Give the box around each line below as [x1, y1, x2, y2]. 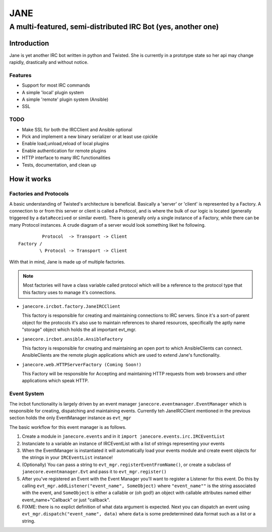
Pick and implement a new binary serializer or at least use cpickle [22, 134, 158, 140]
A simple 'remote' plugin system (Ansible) [22, 96, 109, 103]
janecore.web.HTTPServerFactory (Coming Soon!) [22, 362, 142, 367]
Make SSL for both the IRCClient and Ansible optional [22, 126, 133, 132]
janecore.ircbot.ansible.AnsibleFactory [22, 336, 123, 342]
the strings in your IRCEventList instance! [22, 454, 113, 460]
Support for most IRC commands [22, 82, 90, 88]
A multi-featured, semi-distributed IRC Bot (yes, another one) [9, 22, 219, 31]
